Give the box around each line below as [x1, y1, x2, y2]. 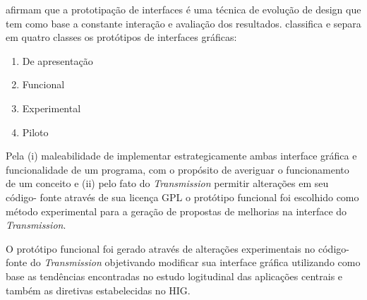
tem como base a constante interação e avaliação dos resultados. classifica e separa [6, 16, 361, 30]
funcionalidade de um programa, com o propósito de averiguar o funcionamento [6, 162, 349, 176]
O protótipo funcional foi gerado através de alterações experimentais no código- [6, 241, 349, 256]
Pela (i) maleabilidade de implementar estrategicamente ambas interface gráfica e [6, 148, 357, 163]
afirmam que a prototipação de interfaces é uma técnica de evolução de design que [6, 2, 361, 16]
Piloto [22, 124, 49, 139]
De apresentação [22, 53, 93, 68]
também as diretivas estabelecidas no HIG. [6, 282, 191, 297]
